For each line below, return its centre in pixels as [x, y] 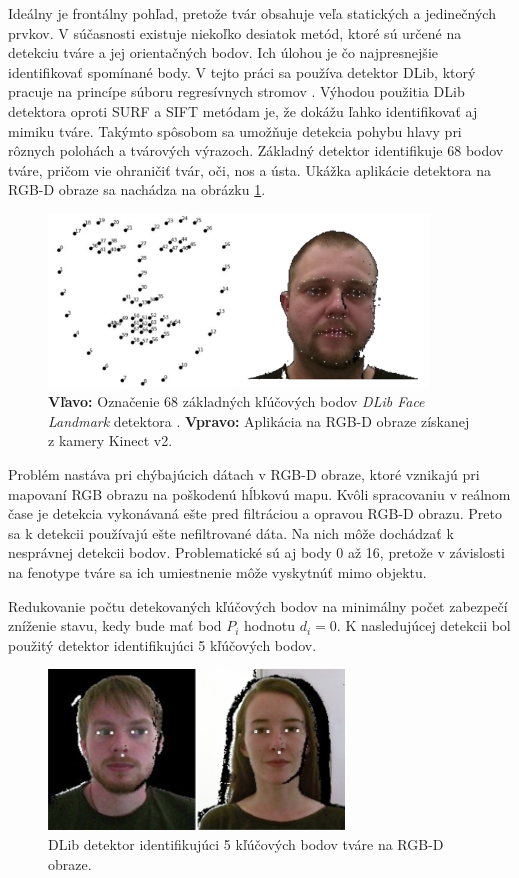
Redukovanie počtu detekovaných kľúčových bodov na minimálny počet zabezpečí [258, 605]
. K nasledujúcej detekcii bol [423, 625]
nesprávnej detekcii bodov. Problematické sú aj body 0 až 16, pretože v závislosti [256, 552]
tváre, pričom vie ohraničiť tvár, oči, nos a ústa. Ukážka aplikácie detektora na [249, 169]
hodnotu [270, 625]
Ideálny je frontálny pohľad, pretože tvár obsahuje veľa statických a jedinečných [252, 13]
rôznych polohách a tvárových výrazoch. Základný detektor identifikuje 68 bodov [256, 150]
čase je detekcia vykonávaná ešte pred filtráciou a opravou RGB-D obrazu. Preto [255, 513]
